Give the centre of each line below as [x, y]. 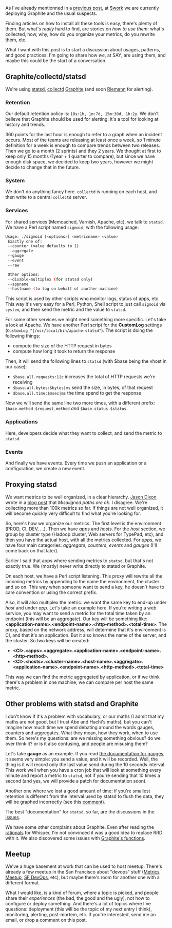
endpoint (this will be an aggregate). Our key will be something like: [77, 619]
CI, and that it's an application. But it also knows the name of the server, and [86, 635]
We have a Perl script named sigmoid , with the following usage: [72, 227]
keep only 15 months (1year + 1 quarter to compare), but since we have [80, 156]
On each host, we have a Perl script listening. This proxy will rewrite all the [84, 576]
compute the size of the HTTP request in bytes [62, 346]
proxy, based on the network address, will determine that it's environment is [85, 629]
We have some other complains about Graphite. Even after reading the [80, 827]
